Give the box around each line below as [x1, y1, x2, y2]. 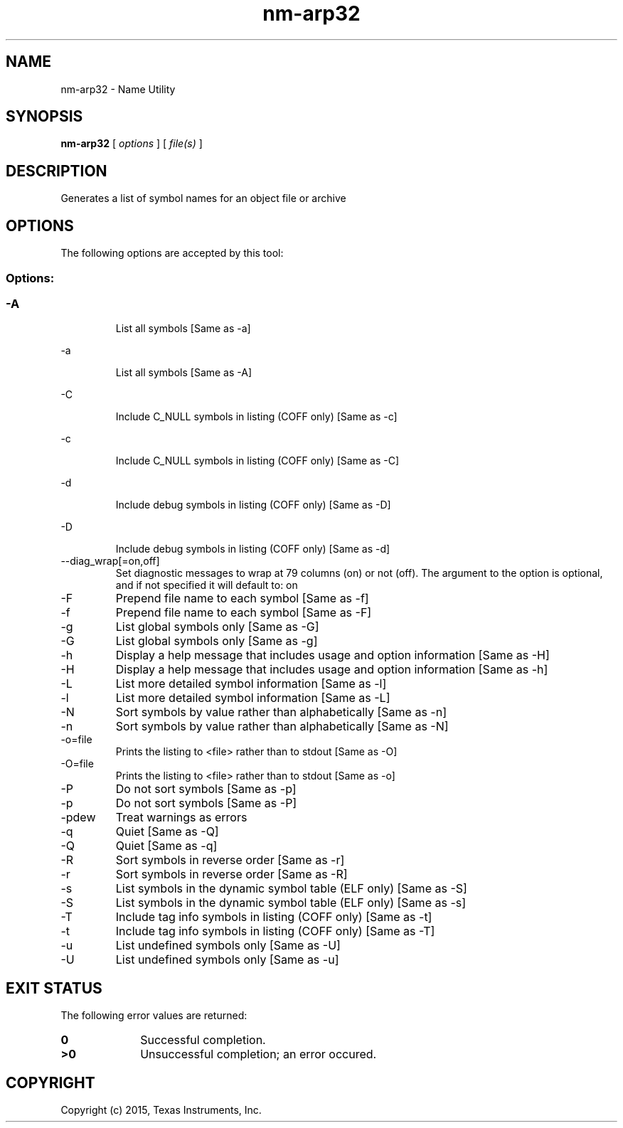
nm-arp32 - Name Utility [60, 83, 176, 95]
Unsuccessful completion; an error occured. [140, 1047, 377, 1062]
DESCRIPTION [6, 161, 107, 180]
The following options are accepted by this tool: [60, 247, 284, 260]
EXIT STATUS [6, 979, 102, 997]
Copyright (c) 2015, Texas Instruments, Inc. [60, 1103, 262, 1116]
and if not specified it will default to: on [115, 579, 298, 592]
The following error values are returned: [60, 1009, 247, 1022]
